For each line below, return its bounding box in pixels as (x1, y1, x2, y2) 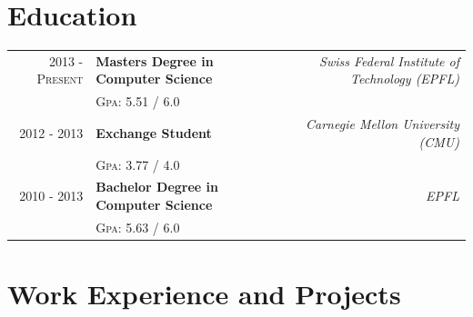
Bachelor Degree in (96, 177, 218, 196)
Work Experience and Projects (7, 275, 401, 312)
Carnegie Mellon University (306, 114, 459, 134)
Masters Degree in (96, 51, 214, 70)
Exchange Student (96, 123, 212, 142)
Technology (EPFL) (350, 69, 459, 88)
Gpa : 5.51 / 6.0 (96, 92, 180, 111)
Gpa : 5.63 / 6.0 (96, 217, 180, 236)
